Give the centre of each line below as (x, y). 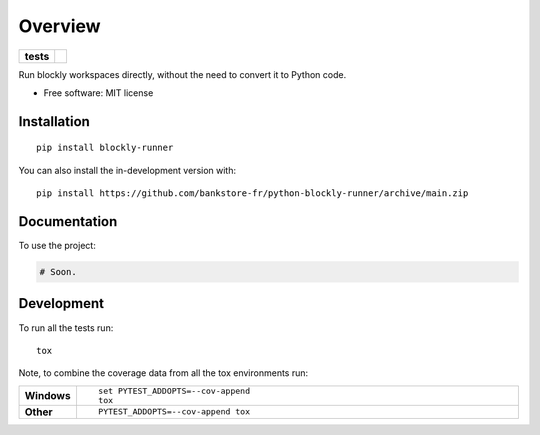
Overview (59, 26)
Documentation (68, 221)
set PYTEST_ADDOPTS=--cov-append (174, 390)
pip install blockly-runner (105, 148)
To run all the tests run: (66, 327)
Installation (54, 121)
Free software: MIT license (98, 92)
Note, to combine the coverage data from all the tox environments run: (163, 373)
